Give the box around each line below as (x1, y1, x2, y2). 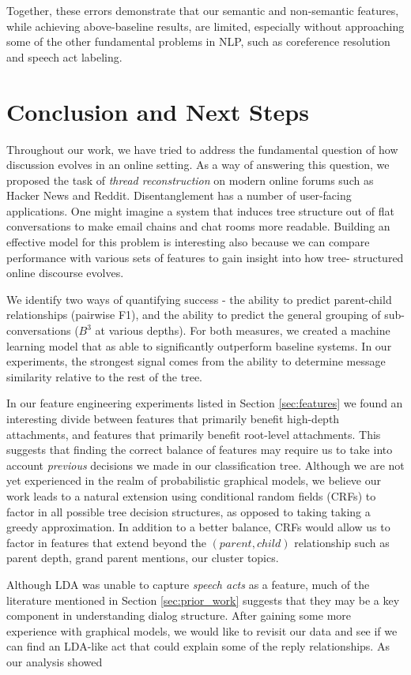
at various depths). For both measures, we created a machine (95, 322, 390, 339)
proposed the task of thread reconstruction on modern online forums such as (6, 171, 374, 188)
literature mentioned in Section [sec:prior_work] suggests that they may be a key (6, 591, 400, 608)
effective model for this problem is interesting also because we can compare (6, 234, 370, 250)
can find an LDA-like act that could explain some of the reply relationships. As (6, 638, 390, 654)
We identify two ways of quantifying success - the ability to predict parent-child (6, 291, 392, 307)
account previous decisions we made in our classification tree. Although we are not (6, 456, 405, 473)
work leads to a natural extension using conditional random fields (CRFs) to (6, 487, 376, 504)
